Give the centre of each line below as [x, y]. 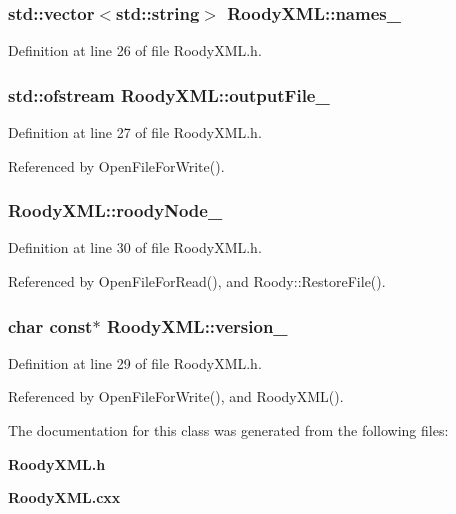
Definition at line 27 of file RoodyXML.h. [135, 132]
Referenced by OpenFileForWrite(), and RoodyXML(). [176, 396]
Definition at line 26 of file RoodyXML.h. [135, 50]
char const [50, 325]
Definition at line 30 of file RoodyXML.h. [135, 247]
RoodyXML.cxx [64, 497]
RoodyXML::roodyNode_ [115, 210]
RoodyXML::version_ [197, 325]
